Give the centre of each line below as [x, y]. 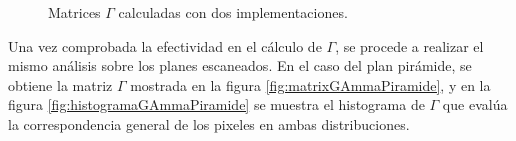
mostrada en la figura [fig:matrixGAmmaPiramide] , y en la [310, 84]
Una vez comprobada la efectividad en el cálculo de [165, 45]
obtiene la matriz [60, 84]
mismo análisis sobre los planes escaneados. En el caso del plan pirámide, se [240, 65]
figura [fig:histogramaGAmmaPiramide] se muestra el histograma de [216, 104]
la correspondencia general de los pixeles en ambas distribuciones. [209, 123]
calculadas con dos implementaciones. [233, 12]
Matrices [74, 12]
